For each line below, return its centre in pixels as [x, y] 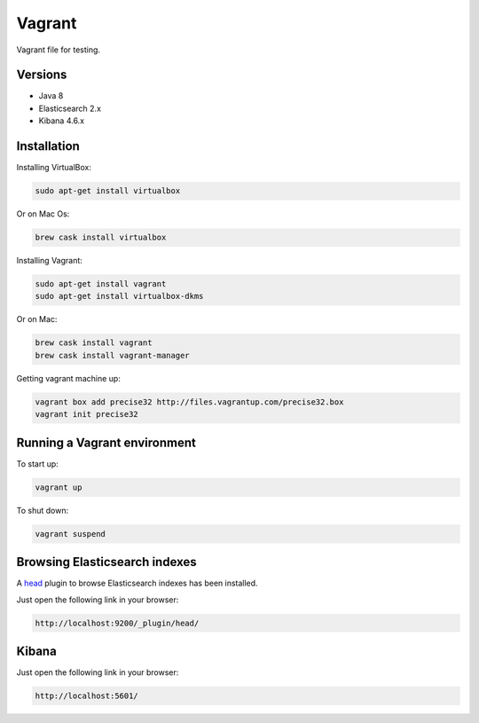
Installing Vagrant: [50, 261]
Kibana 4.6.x [61, 121]
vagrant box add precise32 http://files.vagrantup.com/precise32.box [189, 402]
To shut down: [43, 510]
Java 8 [51, 96]
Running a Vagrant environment [106, 442]
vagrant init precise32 [87, 414]
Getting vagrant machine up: [69, 378]
